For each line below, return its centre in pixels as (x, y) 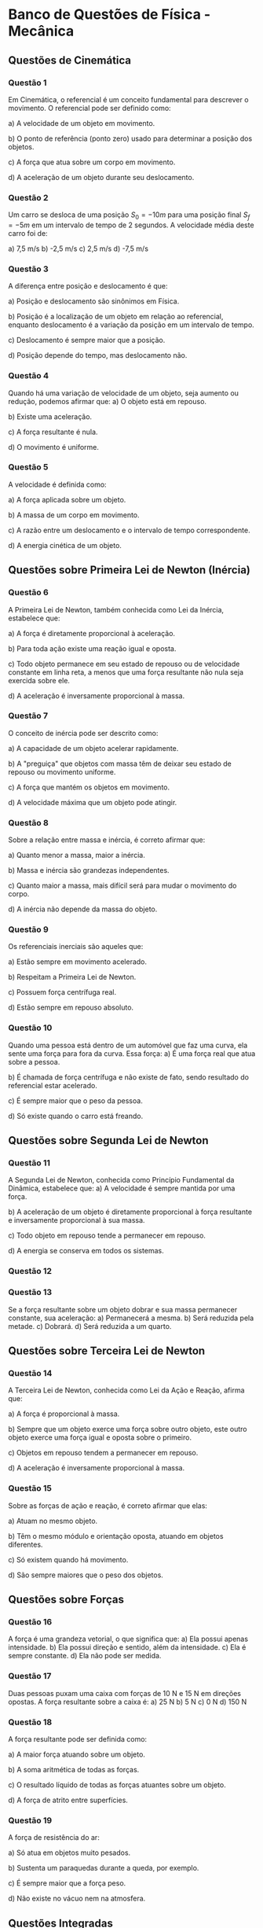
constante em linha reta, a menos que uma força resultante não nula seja (126, 672)
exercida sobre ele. (39, 680)
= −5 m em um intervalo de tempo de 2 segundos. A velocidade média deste (131, 225)
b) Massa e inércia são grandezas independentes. (89, 870)
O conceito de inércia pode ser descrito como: (83, 733)
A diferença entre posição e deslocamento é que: (88, 286)
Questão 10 (30, 1028)
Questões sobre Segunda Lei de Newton (109, 1141)
